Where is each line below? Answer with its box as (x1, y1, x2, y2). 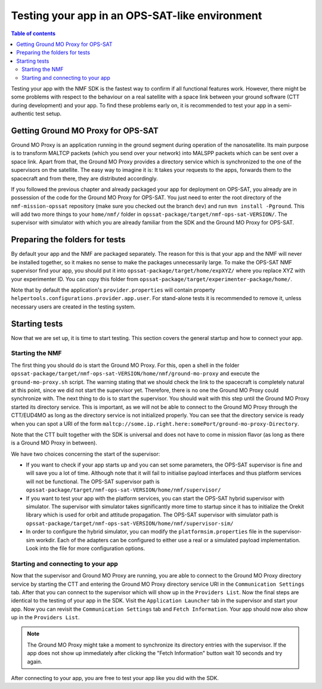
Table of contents (11, 30, 56, 37)
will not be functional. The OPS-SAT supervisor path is (26, 478, 160, 485)
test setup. (35, 110, 62, 118)
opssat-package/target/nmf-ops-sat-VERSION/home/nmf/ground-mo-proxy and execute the (11, 370, 260, 377)
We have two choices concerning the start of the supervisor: (11, 450, 160, 458)
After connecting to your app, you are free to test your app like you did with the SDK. (11, 675, 219, 682)
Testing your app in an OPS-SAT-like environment (11, 9, 262, 22)
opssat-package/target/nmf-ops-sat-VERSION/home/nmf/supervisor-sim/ (26, 520, 234, 527)
